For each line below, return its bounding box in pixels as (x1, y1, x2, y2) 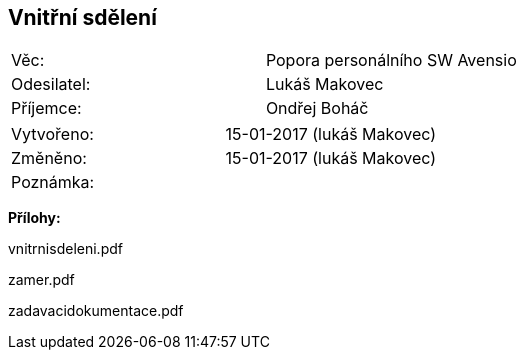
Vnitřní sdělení (8, 5, 157, 30)
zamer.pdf (8, 271, 75, 289)
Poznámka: (11, 172, 95, 193)
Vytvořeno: (11, 124, 94, 145)
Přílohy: (8, 209, 61, 227)
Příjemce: (11, 98, 82, 119)
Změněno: (11, 148, 87, 169)
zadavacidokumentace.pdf (8, 302, 184, 320)
